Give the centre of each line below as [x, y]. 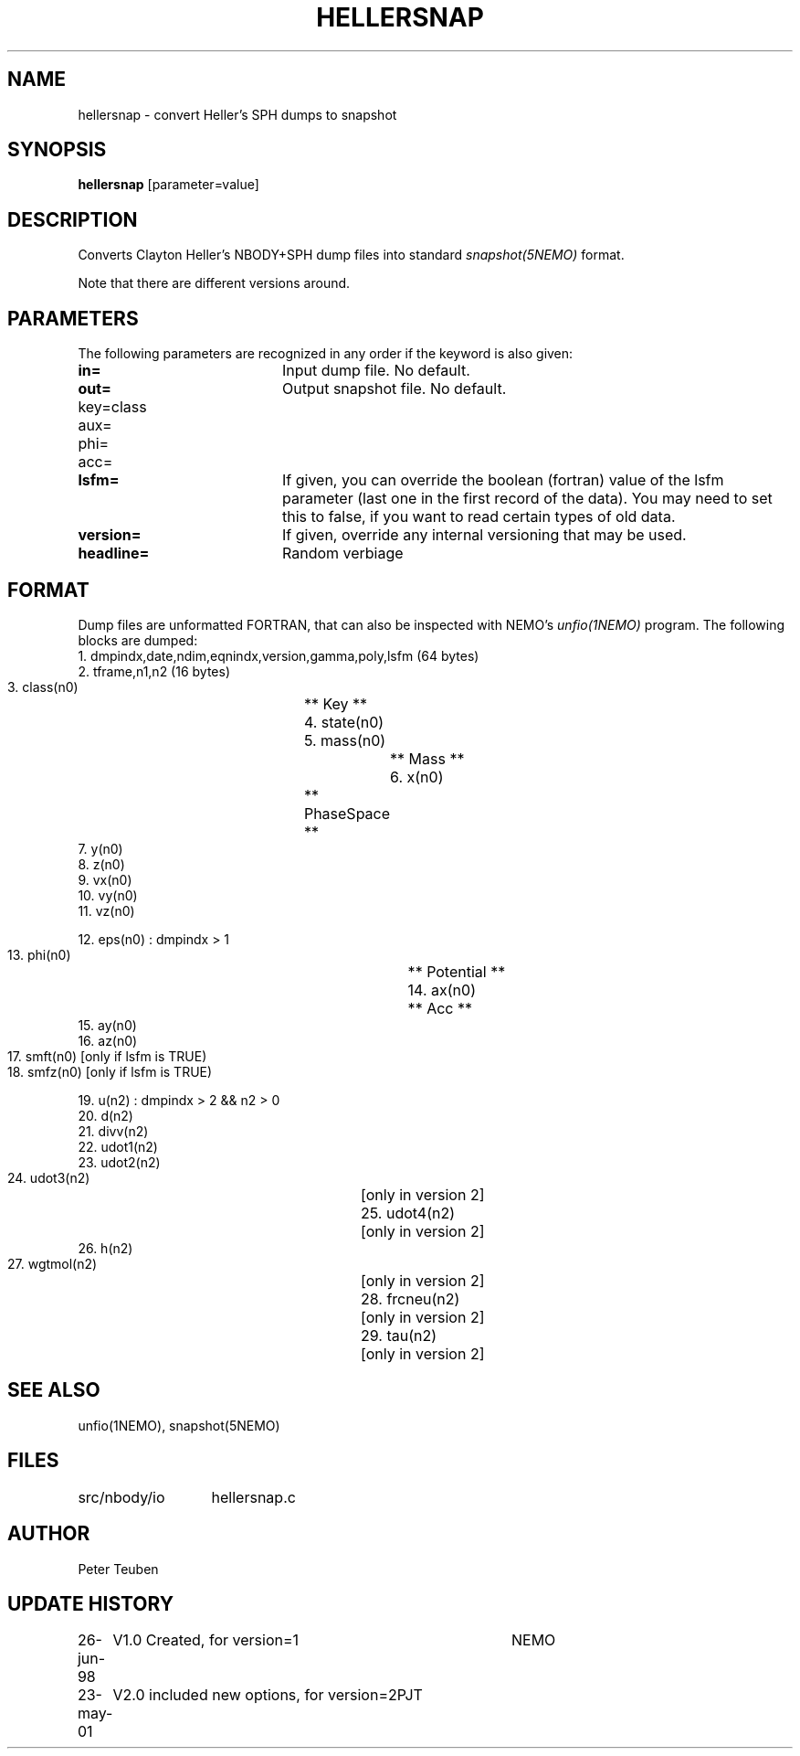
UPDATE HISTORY [91, 1603]
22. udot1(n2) [118, 1146]
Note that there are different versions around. [214, 283]
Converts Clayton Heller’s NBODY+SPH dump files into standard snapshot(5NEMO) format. [351, 255]
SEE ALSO [54, 1390]
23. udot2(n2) [119, 1162]
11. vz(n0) [106, 910]
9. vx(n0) [105, 879]
